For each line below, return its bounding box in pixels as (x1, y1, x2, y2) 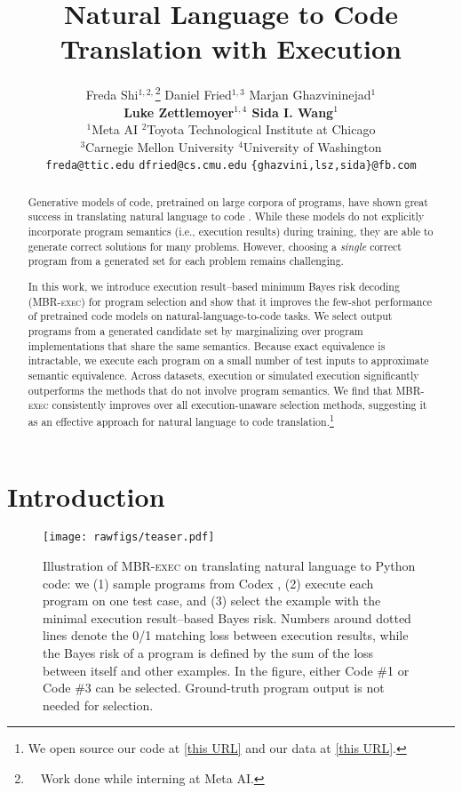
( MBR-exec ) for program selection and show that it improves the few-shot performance (28, 293, 432, 308)
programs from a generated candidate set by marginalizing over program (28, 323, 363, 338)
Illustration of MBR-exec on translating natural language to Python (43, 557, 416, 575)
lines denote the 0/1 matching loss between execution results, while (43, 626, 409, 645)
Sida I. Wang (251, 102, 334, 121)
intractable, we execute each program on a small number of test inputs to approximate (28, 353, 429, 368)
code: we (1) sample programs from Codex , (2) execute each (43, 573, 374, 592)
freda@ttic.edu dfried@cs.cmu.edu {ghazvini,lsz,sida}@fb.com (45, 159, 417, 172)
